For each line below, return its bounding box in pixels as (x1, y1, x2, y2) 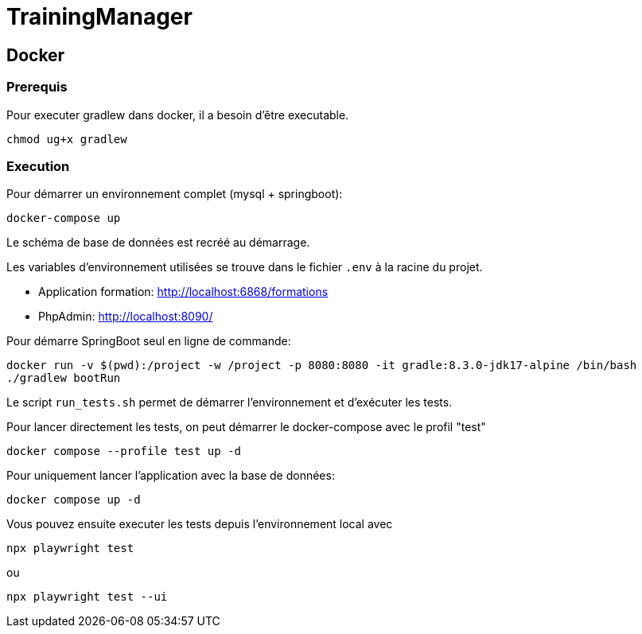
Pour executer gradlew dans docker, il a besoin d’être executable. (6, 107, 349, 122)
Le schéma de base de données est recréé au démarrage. (6, 235, 310, 250)
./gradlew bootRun (6, 371, 121, 385)
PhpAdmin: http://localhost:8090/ (38, 309, 213, 324)
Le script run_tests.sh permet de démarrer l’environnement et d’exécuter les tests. (6, 395, 453, 410)
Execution (6, 158, 70, 174)
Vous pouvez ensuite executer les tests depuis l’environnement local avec (6, 517, 393, 531)
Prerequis (6, 79, 68, 95)
